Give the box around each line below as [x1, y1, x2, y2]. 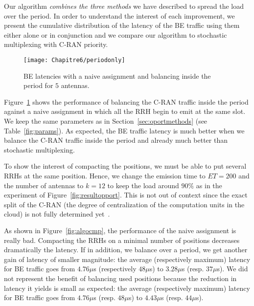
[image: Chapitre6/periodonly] [23, 56, 125, 64]
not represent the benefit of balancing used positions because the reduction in [4, 273, 237, 283]
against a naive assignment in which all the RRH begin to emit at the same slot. [4, 106, 246, 116]
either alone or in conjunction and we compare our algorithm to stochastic [4, 29, 227, 40]
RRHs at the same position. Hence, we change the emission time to [4, 170, 206, 180]
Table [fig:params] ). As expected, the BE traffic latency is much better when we [4, 125, 245, 135]
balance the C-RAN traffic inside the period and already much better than [4, 135, 228, 145]
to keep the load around [107, 180, 179, 190]
